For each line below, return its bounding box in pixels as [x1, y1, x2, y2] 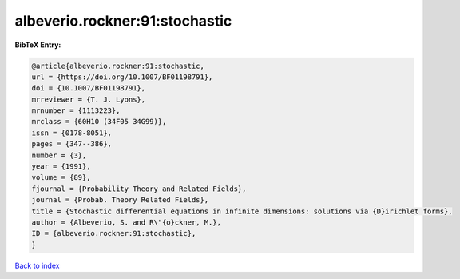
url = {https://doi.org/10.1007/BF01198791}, [31, 72, 213, 82]
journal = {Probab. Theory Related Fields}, [31, 196, 209, 205]
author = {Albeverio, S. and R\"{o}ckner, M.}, [31, 218, 221, 227]
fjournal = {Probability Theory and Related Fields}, [31, 184, 247, 193]
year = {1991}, [31, 162, 91, 171]
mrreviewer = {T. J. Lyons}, [31, 94, 146, 104]
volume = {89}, [31, 173, 91, 182]
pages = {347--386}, [31, 140, 112, 149]
